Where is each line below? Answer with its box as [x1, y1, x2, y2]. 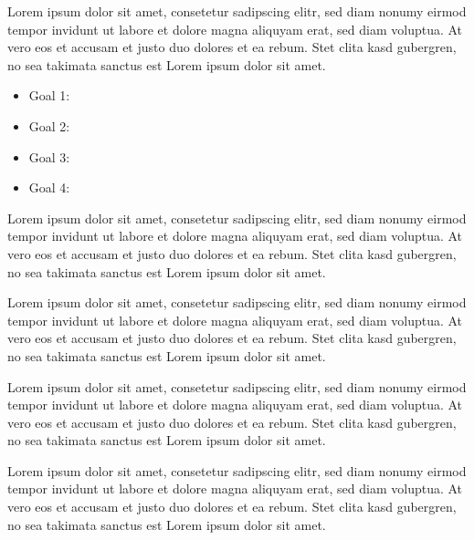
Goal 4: [28, 178, 70, 197]
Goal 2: [28, 116, 70, 135]
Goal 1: [28, 86, 70, 105]
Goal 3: [28, 147, 70, 166]
